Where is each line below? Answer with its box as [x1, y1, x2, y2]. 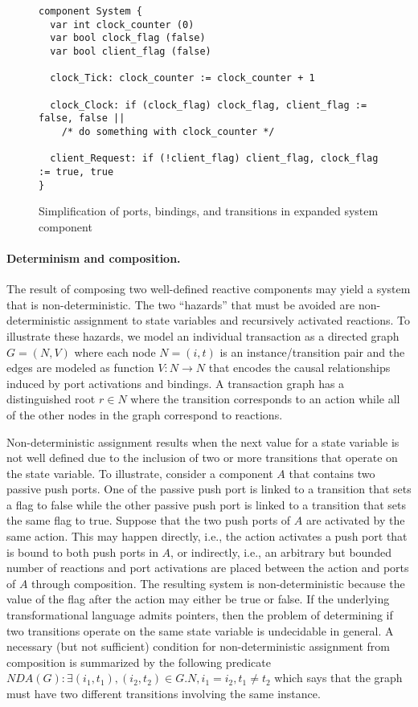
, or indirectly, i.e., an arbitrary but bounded [170, 543, 391, 560]
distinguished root [6, 390, 96, 407]
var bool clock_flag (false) [50, 32, 206, 44]
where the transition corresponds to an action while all [130, 390, 400, 407]
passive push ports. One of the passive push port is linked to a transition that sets [6, 480, 412, 497]
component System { [39, 6, 142, 17]
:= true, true [39, 166, 114, 178]
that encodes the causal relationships [208, 359, 391, 376]
